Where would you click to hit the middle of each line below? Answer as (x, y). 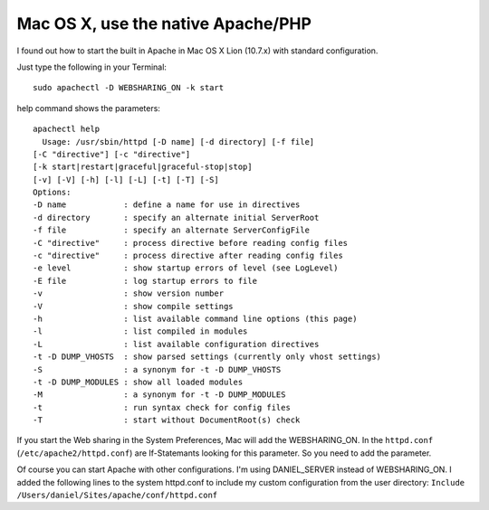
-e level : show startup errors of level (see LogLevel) (186, 268)
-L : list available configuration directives (176, 344)
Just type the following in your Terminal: (92, 67)
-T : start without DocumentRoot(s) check (167, 420)
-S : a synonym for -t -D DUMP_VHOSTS (157, 369)
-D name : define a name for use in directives (167, 205)
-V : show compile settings (134, 306)
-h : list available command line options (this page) (195, 318)
